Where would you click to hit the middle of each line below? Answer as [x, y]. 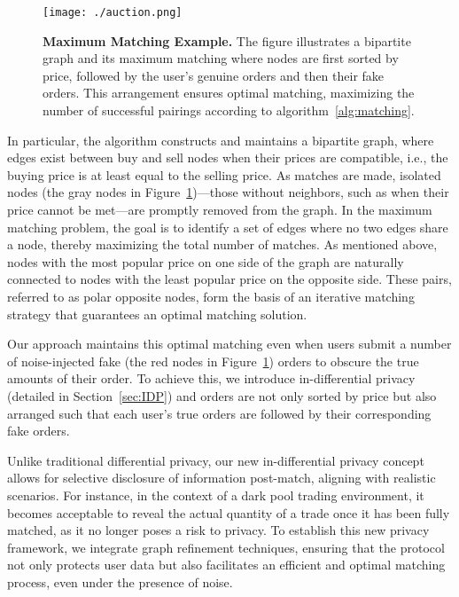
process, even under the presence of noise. [120, 581]
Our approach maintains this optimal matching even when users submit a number [229, 344]
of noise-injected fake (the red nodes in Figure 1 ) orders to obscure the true [213, 361]
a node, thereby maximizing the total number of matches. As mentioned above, [222, 244]
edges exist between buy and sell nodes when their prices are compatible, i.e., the [228, 157]
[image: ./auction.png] [113, 12]
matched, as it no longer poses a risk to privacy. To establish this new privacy [218, 530]
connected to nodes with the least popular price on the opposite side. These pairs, [229, 279]
